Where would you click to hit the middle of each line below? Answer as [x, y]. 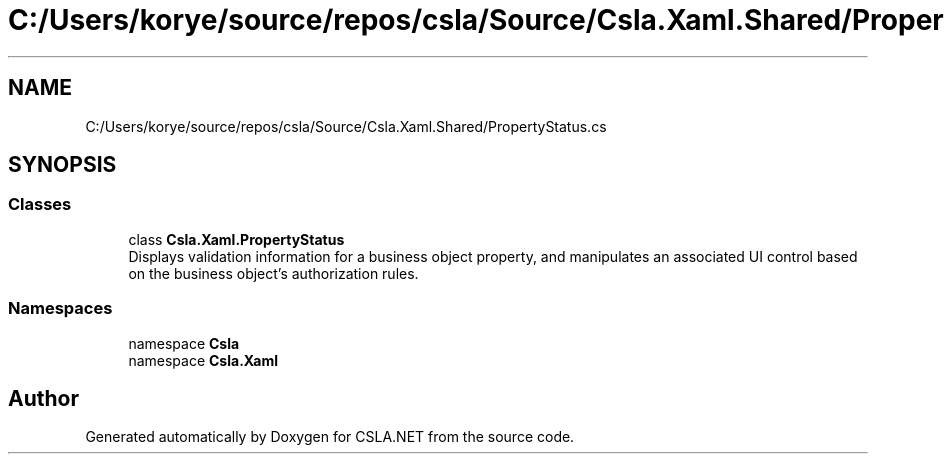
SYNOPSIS [62, 165]
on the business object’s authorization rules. [273, 273]
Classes [40, 204]
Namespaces [60, 308]
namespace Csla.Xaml [203, 360]
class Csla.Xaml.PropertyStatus [236, 239]
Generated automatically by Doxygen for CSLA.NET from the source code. [330, 437]
